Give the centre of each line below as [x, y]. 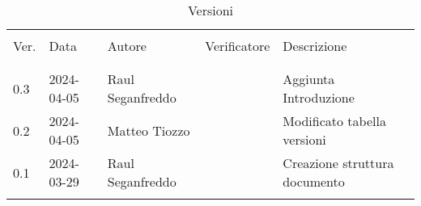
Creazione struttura [338, 163]
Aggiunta [309, 79]
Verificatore [238, 46]
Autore [127, 46]
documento [314, 181]
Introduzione [319, 97]
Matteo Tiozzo [149, 130]
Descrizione [315, 46]
